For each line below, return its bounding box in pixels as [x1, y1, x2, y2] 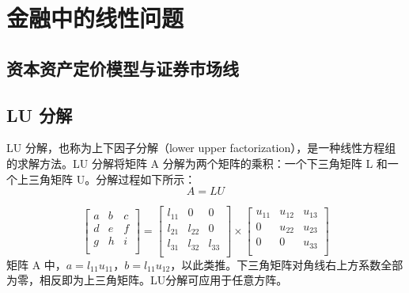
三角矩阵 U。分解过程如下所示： [28, 170, 196, 187]
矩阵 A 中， [6, 256, 66, 272]
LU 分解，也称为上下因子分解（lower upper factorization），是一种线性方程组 [6, 139, 396, 156]
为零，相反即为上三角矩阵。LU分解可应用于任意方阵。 [6, 272, 288, 288]
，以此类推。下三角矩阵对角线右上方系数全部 [170, 256, 403, 272]
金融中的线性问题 [6, 2, 184, 34]
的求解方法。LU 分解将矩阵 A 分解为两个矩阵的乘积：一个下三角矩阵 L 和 [6, 154, 388, 171]
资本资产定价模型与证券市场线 [6, 55, 239, 80]
